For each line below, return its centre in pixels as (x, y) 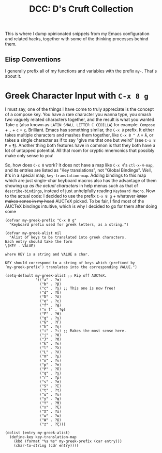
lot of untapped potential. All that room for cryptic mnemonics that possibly (80, 150)
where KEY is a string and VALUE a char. (47, 254)
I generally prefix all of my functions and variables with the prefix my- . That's (81, 71)
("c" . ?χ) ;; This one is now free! (78, 288)
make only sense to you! (29, 155)
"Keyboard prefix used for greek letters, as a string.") (69, 224)
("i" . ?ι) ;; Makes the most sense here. (83, 331)
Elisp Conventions (33, 59)
